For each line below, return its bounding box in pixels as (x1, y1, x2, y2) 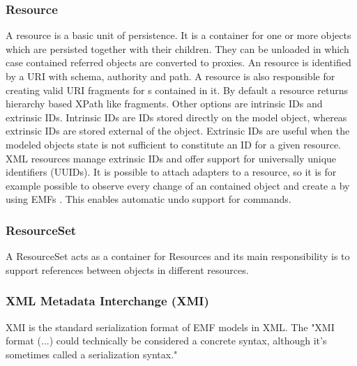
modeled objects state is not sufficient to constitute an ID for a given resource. (6, 137, 341, 151)
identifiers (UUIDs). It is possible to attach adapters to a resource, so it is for (6, 165, 337, 179)
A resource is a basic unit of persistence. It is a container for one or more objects (6, 28, 351, 43)
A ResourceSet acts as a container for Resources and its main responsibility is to (6, 249, 350, 264)
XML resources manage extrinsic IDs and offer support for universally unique (6, 151, 337, 165)
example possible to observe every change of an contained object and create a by (6, 178, 350, 192)
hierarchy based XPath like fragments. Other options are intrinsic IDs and (6, 96, 323, 111)
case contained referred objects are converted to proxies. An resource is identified (6, 55, 351, 70)
